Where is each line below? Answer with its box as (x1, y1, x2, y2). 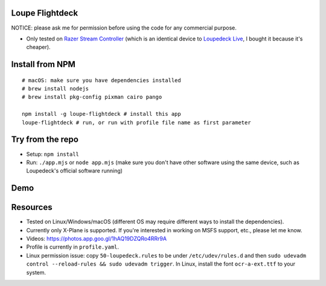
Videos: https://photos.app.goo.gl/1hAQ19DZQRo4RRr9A (26, 235, 167, 243)
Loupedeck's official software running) (26, 167, 123, 174)
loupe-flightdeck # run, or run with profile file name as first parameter (22, 119, 251, 126)
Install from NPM (11, 59, 75, 69)
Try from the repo (11, 135, 78, 145)
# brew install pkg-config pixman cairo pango (22, 94, 162, 101)
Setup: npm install (26, 150, 80, 157)
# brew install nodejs (22, 85, 89, 92)
